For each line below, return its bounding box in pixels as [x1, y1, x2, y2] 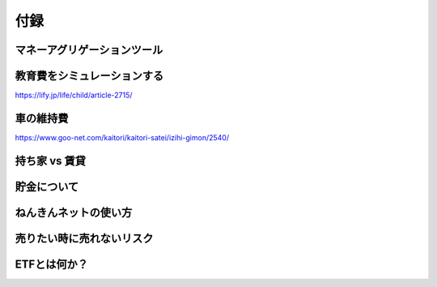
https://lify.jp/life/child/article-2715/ [15, 90, 133, 101]
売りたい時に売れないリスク [15, 231, 154, 245]
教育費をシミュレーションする [15, 69, 164, 83]
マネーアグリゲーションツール [15, 43, 163, 57]
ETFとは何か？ [15, 257, 89, 271]
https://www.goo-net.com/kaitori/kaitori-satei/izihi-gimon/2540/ [15, 132, 230, 142]
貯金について [15, 179, 79, 194]
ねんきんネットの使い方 [15, 205, 133, 219]
